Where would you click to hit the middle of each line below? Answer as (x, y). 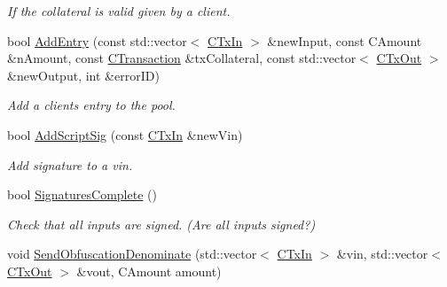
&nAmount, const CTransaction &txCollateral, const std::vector (182, 58)
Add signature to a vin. (70, 164)
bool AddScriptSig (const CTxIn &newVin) (125, 134)
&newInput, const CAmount (345, 40)
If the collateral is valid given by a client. (119, 11)
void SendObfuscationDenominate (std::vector (132, 254)
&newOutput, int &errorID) (83, 75)
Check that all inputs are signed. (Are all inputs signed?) (161, 224)
